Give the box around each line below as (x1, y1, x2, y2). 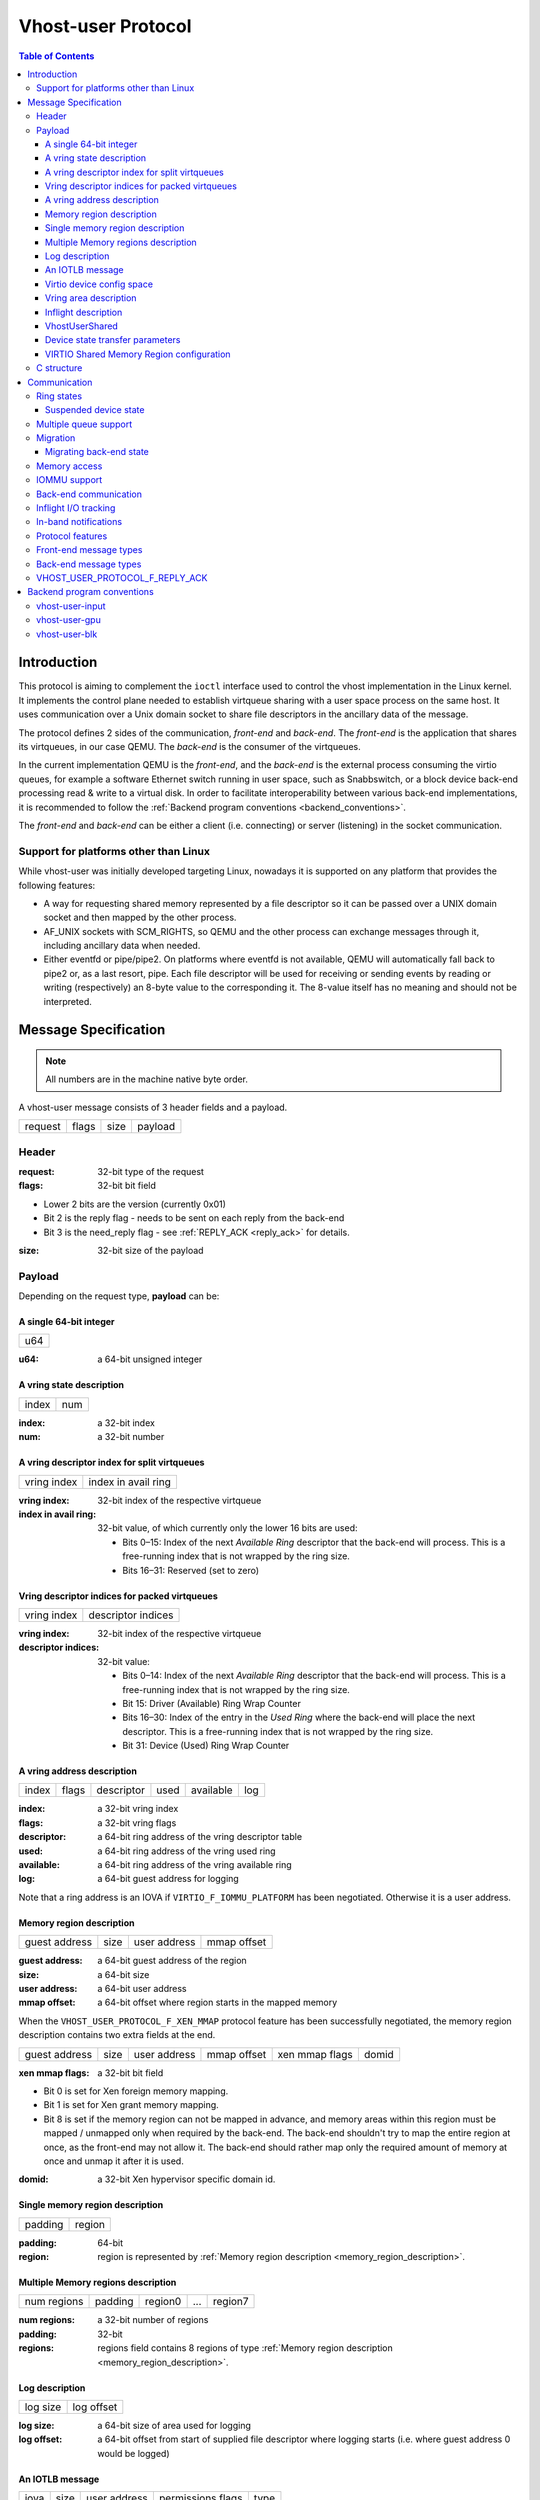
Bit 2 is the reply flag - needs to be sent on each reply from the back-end (43, 1212, 345, 1224)
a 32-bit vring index (97, 1803, 179, 1815)
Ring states (36, 390, 83, 402)
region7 (212, 2295, 249, 2309)
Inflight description (45, 306, 123, 318)
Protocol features (36, 530, 108, 542)
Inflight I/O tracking (36, 502, 116, 514)
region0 (145, 2295, 182, 2309)
